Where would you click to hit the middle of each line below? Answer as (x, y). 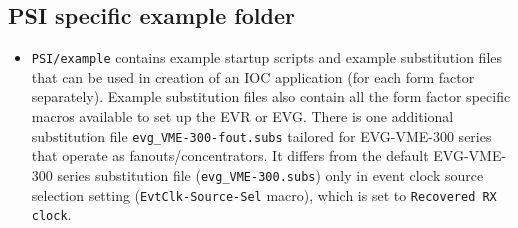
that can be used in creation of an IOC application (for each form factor (253, 76)
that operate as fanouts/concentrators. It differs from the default (230, 155)
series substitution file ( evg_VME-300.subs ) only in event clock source (270, 174)
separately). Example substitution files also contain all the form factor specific (271, 96)
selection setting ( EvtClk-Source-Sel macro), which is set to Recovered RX (264, 194)
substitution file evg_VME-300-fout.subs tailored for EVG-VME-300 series (261, 135)
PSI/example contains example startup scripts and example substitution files (266, 57)
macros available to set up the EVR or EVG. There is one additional (242, 116)
